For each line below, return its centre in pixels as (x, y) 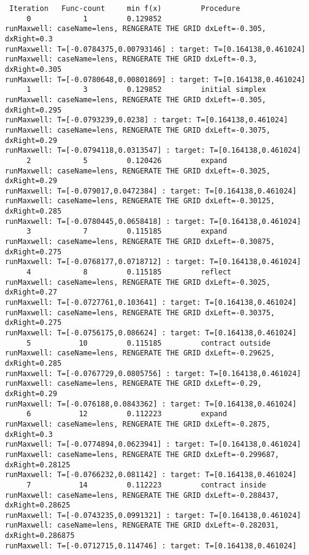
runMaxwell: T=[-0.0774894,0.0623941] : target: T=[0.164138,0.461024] (153, 445)
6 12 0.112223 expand (127, 414)
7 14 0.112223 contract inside (146, 485)
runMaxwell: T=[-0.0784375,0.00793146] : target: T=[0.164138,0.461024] (155, 49)
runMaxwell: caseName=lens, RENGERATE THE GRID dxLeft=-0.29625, (140, 353)
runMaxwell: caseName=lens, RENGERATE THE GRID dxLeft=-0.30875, (140, 242)
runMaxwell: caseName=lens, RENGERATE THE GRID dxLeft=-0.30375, (140, 312)
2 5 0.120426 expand (127, 160)
